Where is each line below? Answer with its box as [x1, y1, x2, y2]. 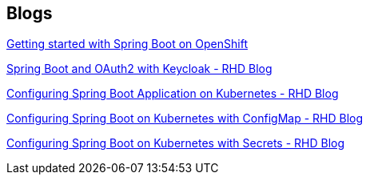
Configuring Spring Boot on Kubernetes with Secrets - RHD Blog [6, 136, 345, 151]
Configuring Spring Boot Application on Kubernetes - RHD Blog [6, 86, 339, 101]
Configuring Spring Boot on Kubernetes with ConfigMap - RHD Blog [6, 111, 364, 126]
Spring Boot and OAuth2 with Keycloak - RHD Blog [6, 62, 273, 76]
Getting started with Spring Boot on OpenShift [6, 37, 248, 51]
